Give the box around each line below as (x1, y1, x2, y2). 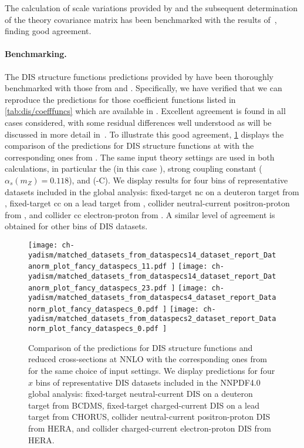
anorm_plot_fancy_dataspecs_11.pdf (28, 262, 167, 271)
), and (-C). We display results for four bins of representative (69, 173, 288, 186)
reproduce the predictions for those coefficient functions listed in (5, 93, 236, 105)
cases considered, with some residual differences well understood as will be (5, 116, 272, 128)
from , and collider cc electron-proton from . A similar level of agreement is (5, 208, 275, 220)
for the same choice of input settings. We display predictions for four (28, 364, 275, 376)
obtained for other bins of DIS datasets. (5, 220, 148, 232)
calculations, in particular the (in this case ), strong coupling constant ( (5, 162, 262, 175)
